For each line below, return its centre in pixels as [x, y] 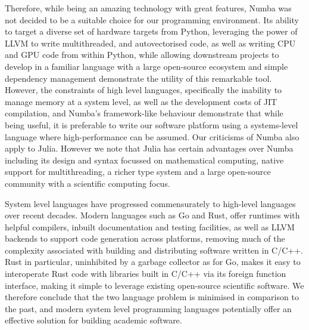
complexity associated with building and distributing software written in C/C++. [154, 250]
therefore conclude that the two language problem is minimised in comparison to [152, 297]
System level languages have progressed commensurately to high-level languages [150, 203]
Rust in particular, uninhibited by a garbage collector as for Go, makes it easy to [153, 262]
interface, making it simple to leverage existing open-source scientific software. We [154, 285]
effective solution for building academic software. [93, 320]
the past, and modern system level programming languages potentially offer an [148, 308]
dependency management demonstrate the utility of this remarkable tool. [138, 78]
